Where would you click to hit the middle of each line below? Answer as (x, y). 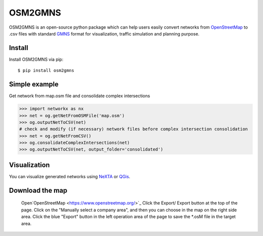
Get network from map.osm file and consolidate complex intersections (80, 96)
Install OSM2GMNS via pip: (36, 59)
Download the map (38, 190)
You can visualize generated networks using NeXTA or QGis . (70, 176)
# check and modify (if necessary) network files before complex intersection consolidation (133, 129)
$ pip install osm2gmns (46, 71)
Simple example (34, 84)
